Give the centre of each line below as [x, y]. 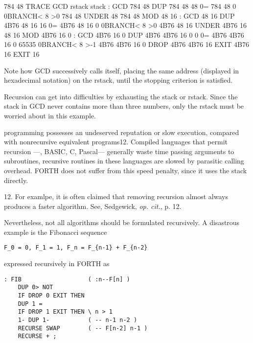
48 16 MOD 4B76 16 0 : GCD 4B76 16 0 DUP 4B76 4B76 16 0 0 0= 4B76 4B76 [124, 34]
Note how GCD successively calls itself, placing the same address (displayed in [122, 70]
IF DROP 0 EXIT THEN [51, 296]
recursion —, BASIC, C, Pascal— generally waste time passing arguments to [119, 151]
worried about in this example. [50, 115]
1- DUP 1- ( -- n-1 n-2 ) [78, 320]
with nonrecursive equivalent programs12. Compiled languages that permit [116, 142]
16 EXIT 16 [22, 54]
